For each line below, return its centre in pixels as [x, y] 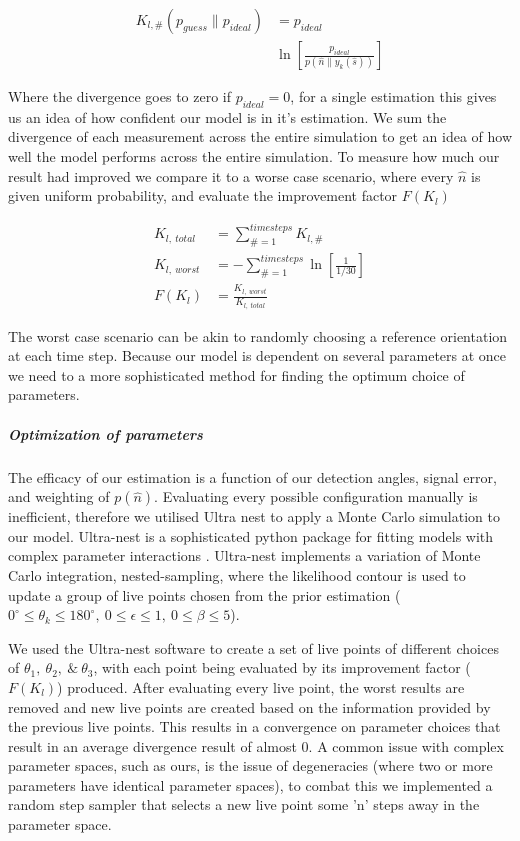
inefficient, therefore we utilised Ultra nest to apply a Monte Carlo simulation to [254, 516]
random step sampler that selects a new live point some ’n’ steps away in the [244, 804]
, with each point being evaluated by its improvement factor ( [282, 667]
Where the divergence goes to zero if [119, 96]
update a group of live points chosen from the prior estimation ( [204, 594]
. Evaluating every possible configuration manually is [316, 496]
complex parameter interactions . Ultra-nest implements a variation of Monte [244, 555]
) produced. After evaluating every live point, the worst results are [261, 686]
